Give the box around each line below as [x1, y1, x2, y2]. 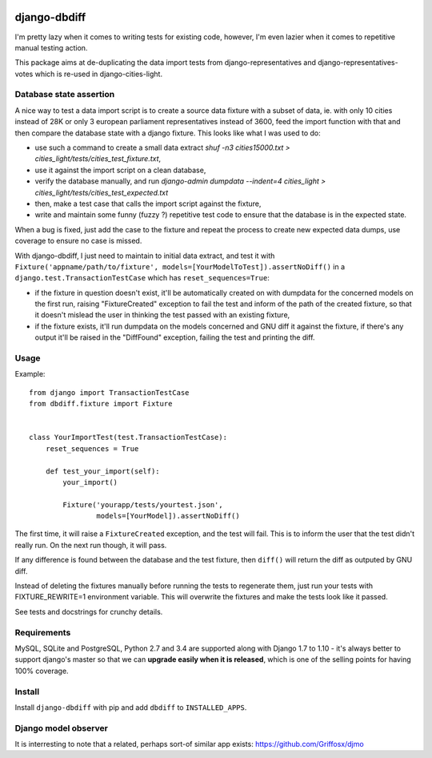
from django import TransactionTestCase [29, 388, 190, 397]
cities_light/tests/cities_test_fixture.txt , [34, 154, 162, 163]
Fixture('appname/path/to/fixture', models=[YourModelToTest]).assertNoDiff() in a [14, 261, 346, 272]
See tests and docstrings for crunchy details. [14, 607, 163, 616]
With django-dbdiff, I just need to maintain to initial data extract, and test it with [14, 251, 275, 260]
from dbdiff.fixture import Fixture [29, 399, 173, 409]
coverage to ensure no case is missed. [14, 236, 142, 246]
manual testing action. [14, 42, 88, 52]
